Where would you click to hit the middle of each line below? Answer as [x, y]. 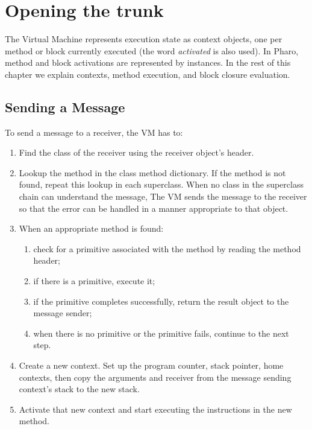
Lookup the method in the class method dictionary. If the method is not [152, 172]
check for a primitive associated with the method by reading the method [167, 248]
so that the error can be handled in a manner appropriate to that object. [154, 208]
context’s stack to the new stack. [79, 389]
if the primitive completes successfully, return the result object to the [161, 301]
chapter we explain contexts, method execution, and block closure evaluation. [148, 74]
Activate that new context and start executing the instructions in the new [155, 409]
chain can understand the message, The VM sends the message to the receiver [163, 196]
